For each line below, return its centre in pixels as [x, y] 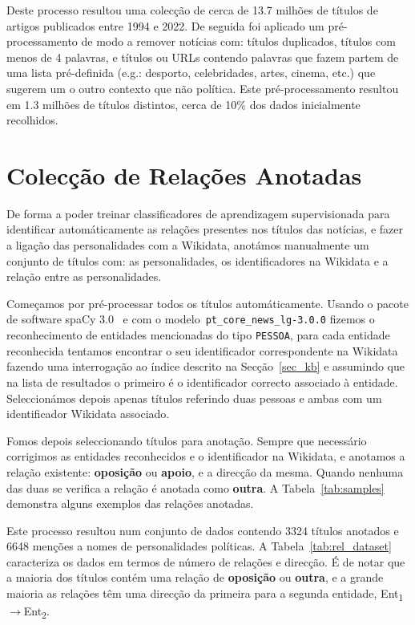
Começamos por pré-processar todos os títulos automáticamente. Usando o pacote [207, 303]
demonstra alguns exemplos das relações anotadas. [130, 503]
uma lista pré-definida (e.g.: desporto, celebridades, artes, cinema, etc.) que [191, 73]
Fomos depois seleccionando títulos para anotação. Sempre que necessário [187, 440]
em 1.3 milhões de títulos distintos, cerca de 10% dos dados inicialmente [183, 104]
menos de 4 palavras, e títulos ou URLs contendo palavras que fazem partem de [203, 57]
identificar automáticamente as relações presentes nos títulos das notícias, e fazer [205, 229]
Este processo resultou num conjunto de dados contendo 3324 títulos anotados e [203, 530]
